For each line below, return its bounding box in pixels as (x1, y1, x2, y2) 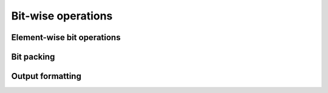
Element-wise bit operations (11, 32, 121, 43)
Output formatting (11, 71, 81, 81)
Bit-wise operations (11, 9, 113, 22)
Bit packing (11, 52, 55, 62)
